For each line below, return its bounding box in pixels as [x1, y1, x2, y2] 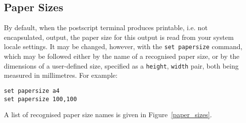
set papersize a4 [4, 87, 60, 94]
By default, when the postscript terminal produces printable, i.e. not [4, 22, 208, 33]
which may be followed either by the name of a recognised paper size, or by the [4, 51, 240, 61]
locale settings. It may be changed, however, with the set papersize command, [4, 41, 243, 52]
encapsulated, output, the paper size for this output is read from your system [4, 32, 234, 42]
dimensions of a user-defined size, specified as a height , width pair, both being [4, 60, 239, 70]
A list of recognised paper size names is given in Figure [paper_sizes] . [4, 109, 212, 120]
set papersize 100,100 [4, 95, 77, 103]
